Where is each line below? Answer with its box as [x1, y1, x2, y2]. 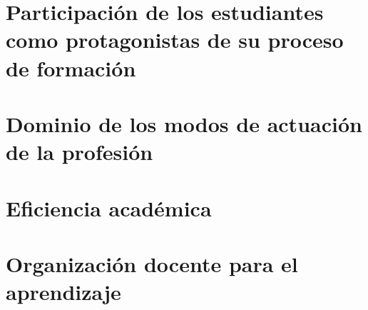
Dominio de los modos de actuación [6, 109, 362, 138]
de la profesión [6, 137, 153, 166]
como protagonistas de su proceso [6, 25, 344, 54]
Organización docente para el [6, 249, 298, 278]
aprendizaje [6, 277, 121, 306]
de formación [6, 53, 136, 82]
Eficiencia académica [6, 193, 212, 222]
